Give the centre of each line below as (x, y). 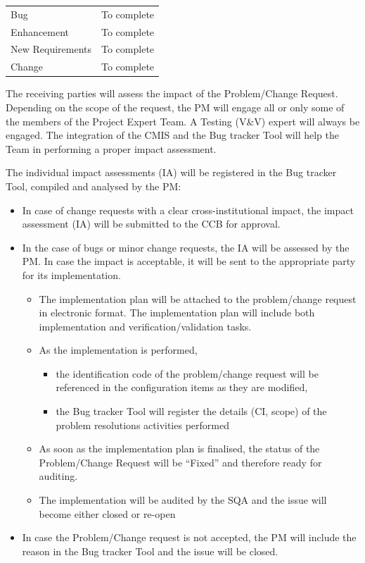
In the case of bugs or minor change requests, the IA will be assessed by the (186, 247)
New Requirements (51, 49)
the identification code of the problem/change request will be (187, 373)
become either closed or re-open (107, 513)
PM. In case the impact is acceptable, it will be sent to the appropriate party (189, 261)
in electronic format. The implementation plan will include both (177, 313)
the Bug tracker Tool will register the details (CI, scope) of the (191, 411)
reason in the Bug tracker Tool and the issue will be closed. (150, 551)
